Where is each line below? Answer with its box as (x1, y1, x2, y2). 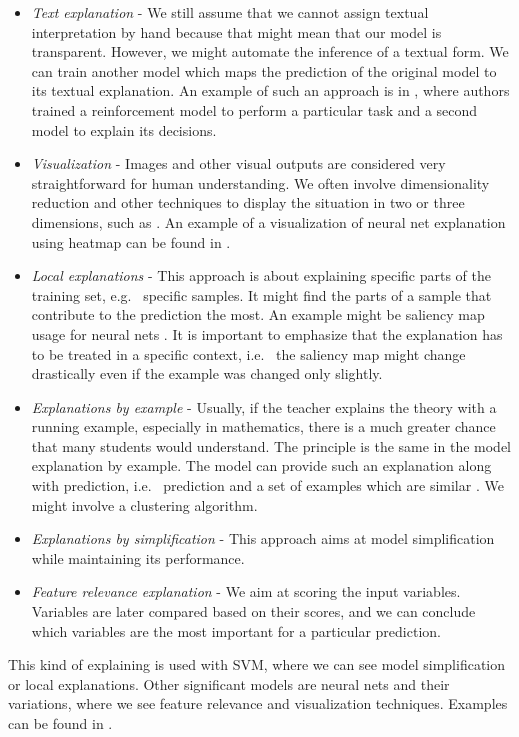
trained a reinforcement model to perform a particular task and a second (31, 99, 478, 120)
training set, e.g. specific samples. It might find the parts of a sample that (31, 284, 492, 305)
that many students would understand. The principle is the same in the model (31, 435, 511, 456)
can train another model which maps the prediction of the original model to (31, 60, 497, 81)
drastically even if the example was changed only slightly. (31, 363, 383, 384)
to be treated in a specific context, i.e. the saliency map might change (31, 343, 466, 364)
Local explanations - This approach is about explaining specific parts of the (31, 265, 492, 286)
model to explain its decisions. (31, 119, 217, 140)
